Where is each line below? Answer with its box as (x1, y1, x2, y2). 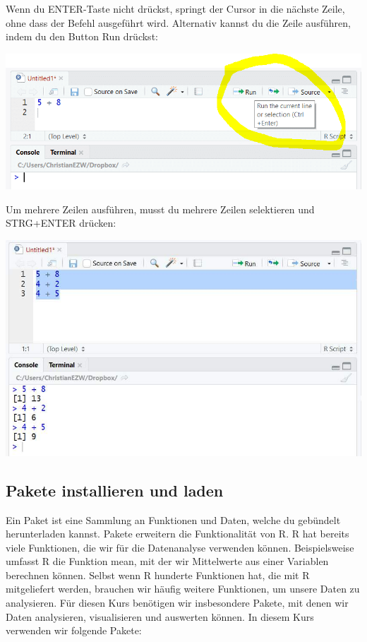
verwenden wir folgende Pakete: (6, 623, 142, 638)
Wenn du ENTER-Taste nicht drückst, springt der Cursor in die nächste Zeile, (6, 1, 345, 16)
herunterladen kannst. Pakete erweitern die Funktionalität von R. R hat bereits (6, 526, 349, 541)
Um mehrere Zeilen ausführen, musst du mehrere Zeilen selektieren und (6, 201, 315, 216)
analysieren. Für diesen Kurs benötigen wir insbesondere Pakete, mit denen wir (6, 595, 349, 610)
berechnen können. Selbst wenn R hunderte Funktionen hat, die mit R (6, 567, 310, 582)
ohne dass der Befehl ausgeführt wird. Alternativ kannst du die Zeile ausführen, (6, 15, 351, 30)
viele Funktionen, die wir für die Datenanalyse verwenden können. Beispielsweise (6, 540, 354, 554)
